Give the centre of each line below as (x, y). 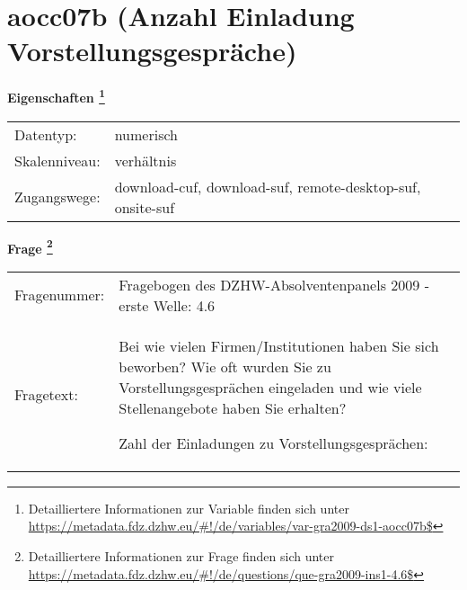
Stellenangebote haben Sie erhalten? (233, 407)
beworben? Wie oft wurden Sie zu (225, 366)
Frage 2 (30, 246)
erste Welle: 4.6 (167, 305)
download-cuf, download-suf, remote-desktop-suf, (268, 186)
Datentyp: (46, 134)
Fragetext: (46, 394)
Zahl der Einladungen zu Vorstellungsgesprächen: (273, 442)
